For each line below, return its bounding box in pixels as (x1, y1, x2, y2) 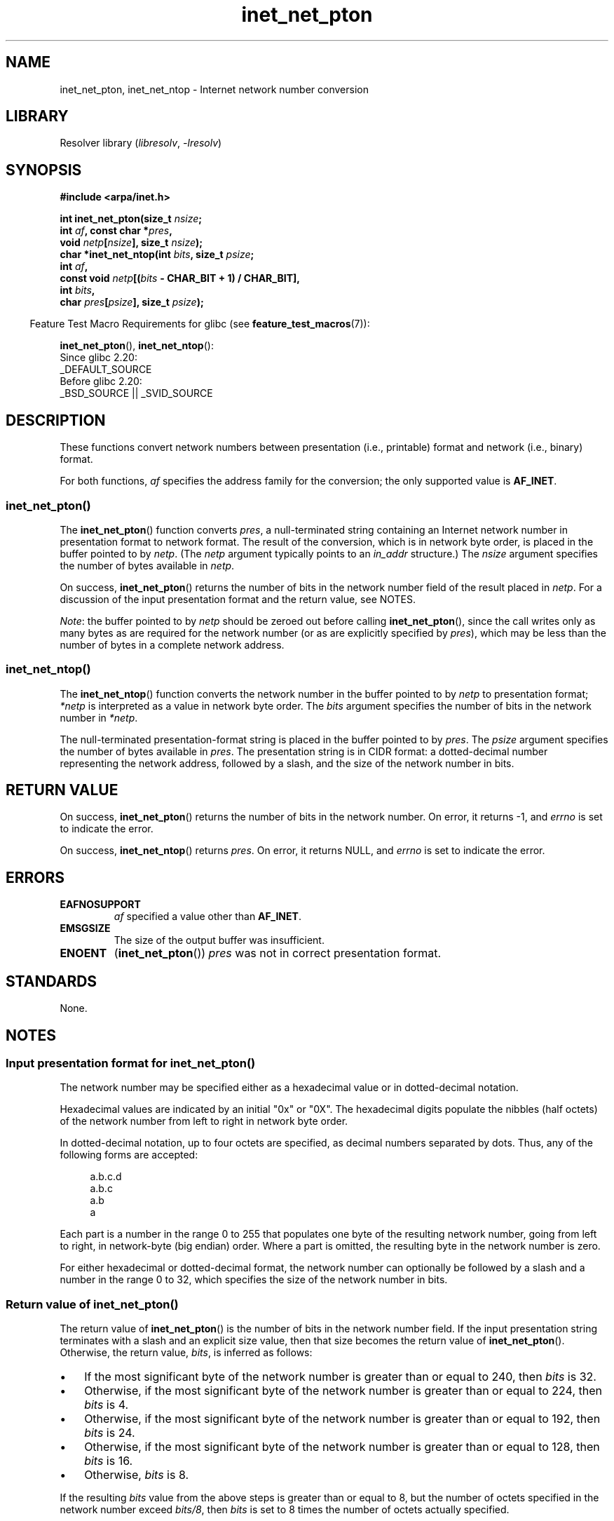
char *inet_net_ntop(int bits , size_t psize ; (60, 248, 254, 261)
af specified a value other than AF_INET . (114, 910, 301, 923)
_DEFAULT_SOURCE (60, 363, 152, 376)
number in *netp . (60, 711, 138, 724)
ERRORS (6, 868, 65, 886)
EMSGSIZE (60, 922, 111, 935)
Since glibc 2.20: (60, 351, 137, 364)
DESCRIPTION (6, 411, 106, 429)
